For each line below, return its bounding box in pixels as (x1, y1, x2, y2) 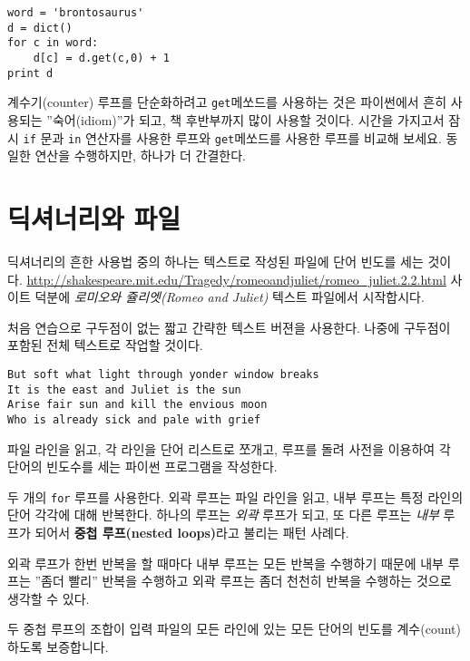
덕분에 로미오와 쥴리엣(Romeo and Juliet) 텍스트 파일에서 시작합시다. (34, 287, 425, 306)
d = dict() (7, 21, 73, 34)
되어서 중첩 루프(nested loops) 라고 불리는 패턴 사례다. (34, 522, 349, 541)
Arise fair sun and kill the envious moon (7, 398, 268, 412)
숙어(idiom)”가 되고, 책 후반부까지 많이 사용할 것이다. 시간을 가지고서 (52, 110, 445, 129)
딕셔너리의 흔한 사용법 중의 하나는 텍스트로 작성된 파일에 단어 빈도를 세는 (7, 251, 424, 270)
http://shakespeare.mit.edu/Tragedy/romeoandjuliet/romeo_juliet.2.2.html (26, 269, 446, 288)
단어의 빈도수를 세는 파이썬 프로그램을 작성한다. (7, 457, 278, 476)
